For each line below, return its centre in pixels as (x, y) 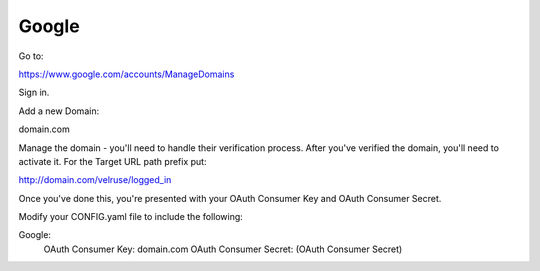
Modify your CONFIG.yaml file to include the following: (131, 217)
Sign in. (34, 92)
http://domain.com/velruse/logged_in (95, 180)
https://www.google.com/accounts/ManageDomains (126, 74)
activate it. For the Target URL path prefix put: (112, 161)
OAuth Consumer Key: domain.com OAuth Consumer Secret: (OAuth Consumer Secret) (223, 249)
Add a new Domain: (59, 111)
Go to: (31, 56)
